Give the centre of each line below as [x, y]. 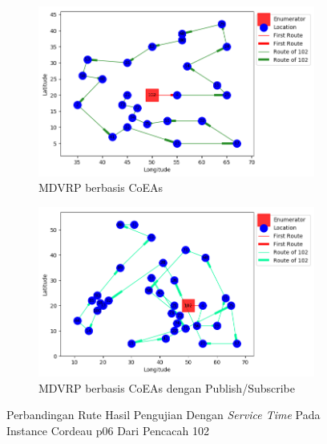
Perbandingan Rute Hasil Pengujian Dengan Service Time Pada [163, 415]
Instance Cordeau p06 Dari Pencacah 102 [108, 431]
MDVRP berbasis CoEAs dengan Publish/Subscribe [167, 387]
